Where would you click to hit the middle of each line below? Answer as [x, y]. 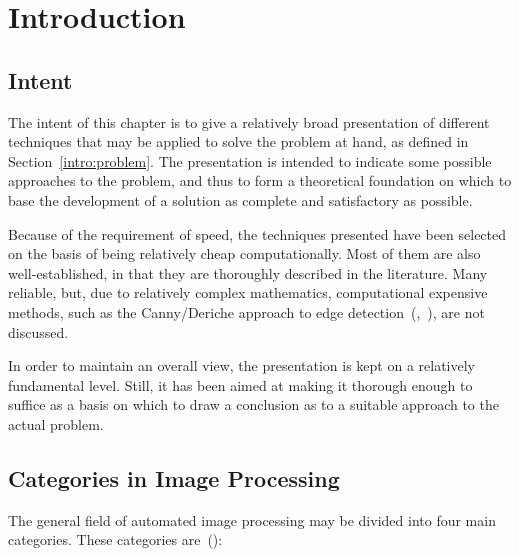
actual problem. [56, 423]
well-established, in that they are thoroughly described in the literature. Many [248, 272]
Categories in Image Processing [174, 477]
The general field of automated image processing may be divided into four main [252, 519]
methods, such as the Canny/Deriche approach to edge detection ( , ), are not [246, 311]
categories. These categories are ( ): [115, 539]
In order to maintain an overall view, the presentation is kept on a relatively [242, 365]
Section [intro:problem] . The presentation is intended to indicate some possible [250, 160]
